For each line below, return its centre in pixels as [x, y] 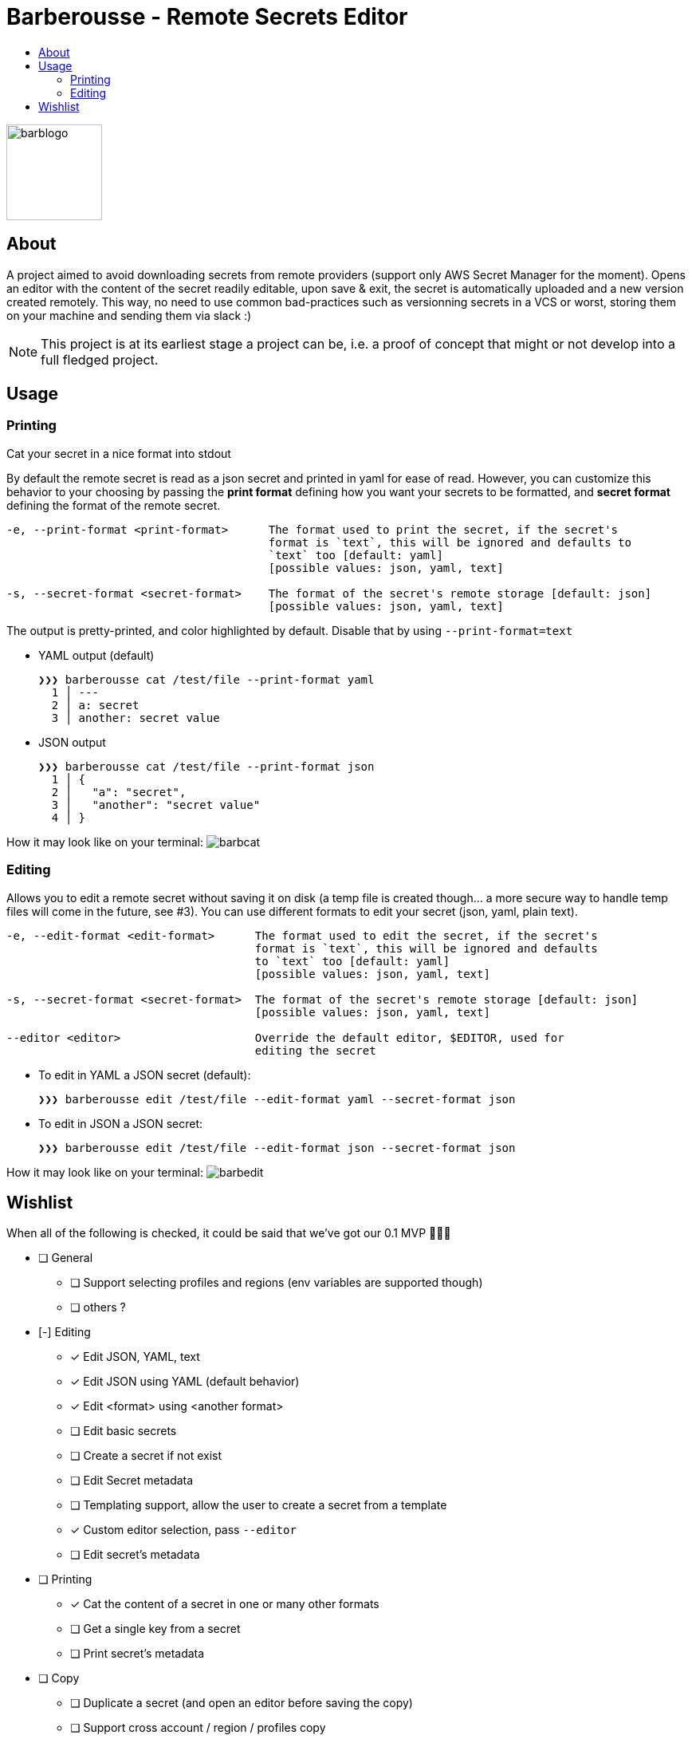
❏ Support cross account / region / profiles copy [198, 1728]
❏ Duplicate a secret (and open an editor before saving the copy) [242, 1703]
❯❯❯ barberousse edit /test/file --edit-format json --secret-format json [277, 1148]
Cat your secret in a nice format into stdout [119, 453]
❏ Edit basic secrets [124, 1431]
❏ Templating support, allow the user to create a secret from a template [259, 1505]
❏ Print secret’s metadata [138, 1654]
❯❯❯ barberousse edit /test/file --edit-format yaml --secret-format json [277, 1099]
